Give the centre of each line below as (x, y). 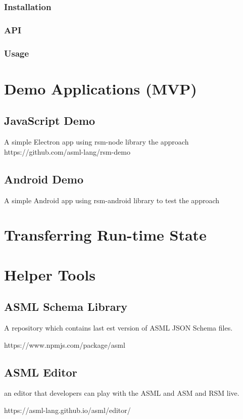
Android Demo (44, 179)
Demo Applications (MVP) (101, 88)
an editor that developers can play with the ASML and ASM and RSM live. (122, 393)
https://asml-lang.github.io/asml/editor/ (67, 410)
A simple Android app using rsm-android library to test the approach (112, 200)
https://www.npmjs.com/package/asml (65, 344)
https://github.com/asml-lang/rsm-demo (67, 151)
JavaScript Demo (50, 121)
